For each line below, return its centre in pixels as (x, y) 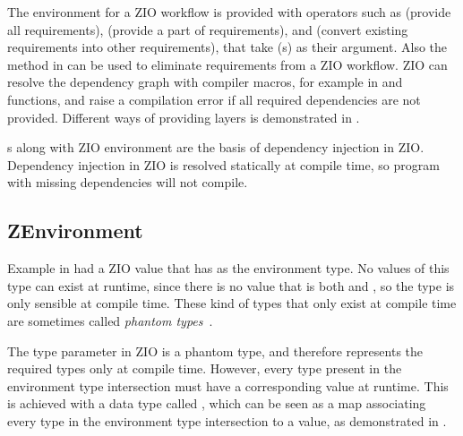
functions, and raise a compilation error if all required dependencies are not (214, 99)
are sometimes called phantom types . (110, 320)
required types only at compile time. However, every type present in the (205, 368)
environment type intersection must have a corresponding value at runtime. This (228, 385)
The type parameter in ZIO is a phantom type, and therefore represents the (215, 351)
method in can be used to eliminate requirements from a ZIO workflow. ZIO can (227, 64)
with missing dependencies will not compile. (128, 182)
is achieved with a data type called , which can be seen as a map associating (217, 403)
